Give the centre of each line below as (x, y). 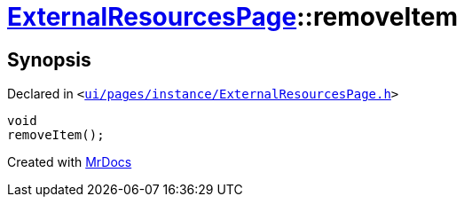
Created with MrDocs (70, 162)
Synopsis (49, 59)
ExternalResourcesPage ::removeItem (232, 17)
